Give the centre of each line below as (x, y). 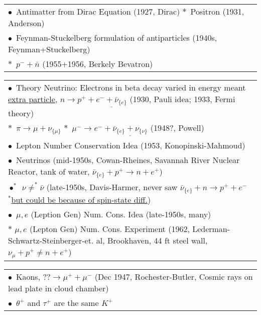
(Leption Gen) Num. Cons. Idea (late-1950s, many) (121, 214)
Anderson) (26, 23)
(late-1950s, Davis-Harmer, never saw (112, 187)
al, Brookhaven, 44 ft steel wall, (152, 240)
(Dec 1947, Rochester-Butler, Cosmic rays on (174, 276)
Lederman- (211, 228)
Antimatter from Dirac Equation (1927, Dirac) (98, 11)
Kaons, (28, 276)
